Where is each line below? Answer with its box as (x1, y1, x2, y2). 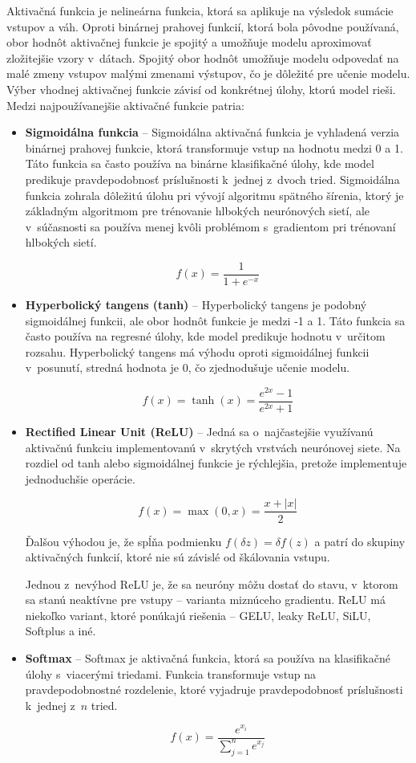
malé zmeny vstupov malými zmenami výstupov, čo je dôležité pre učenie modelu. (6, 65, 410, 82)
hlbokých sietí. (25, 234, 97, 251)
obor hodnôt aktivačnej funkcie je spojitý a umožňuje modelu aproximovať (6, 34, 372, 51)
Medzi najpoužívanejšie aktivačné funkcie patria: (6, 96, 244, 113)
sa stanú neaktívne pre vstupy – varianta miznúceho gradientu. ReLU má (25, 591, 386, 608)
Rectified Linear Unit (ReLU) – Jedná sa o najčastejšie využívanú (25, 423, 374, 440)
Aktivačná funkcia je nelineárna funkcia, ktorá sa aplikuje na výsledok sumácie (6, 2, 394, 18)
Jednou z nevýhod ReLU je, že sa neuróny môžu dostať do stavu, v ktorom (25, 575, 398, 592)
